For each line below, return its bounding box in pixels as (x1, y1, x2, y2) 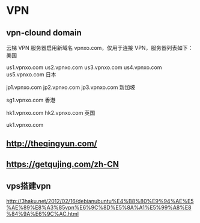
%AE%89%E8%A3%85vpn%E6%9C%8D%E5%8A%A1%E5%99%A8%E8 (6, 204, 192, 211)
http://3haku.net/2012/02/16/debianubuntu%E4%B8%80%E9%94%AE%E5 (6, 197, 194, 204)
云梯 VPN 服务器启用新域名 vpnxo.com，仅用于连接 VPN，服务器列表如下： (6, 44, 193, 51)
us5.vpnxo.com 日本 (6, 71, 56, 78)
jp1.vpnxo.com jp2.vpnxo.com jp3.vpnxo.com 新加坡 (6, 84, 136, 91)
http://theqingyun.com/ (6, 139, 97, 149)
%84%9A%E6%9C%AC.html (6, 210, 79, 217)
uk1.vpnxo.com (6, 121, 44, 128)
